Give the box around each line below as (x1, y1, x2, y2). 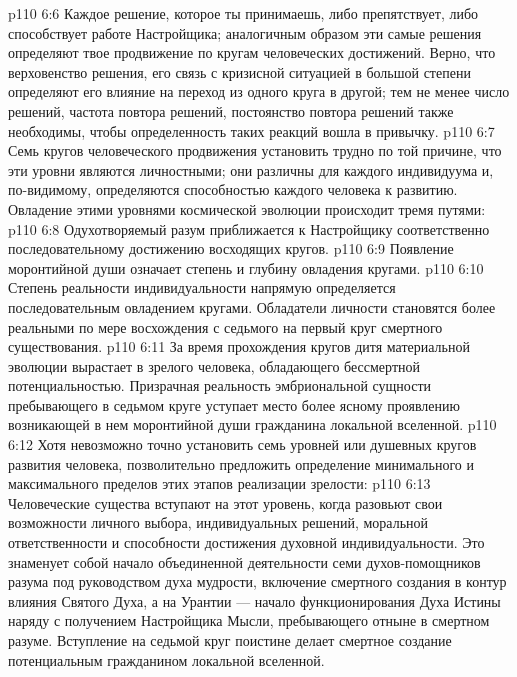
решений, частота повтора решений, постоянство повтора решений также (8, 100, 454, 121)
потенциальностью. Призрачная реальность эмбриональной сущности (8, 375, 432, 396)
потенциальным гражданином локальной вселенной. (8, 649, 325, 670)
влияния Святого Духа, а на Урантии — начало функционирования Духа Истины (8, 590, 501, 611)
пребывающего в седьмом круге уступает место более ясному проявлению (8, 394, 460, 415)
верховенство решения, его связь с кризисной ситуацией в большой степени (8, 61, 471, 82)
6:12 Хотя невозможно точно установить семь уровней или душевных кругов (8, 434, 477, 455)
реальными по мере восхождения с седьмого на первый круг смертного (8, 316, 443, 337)
